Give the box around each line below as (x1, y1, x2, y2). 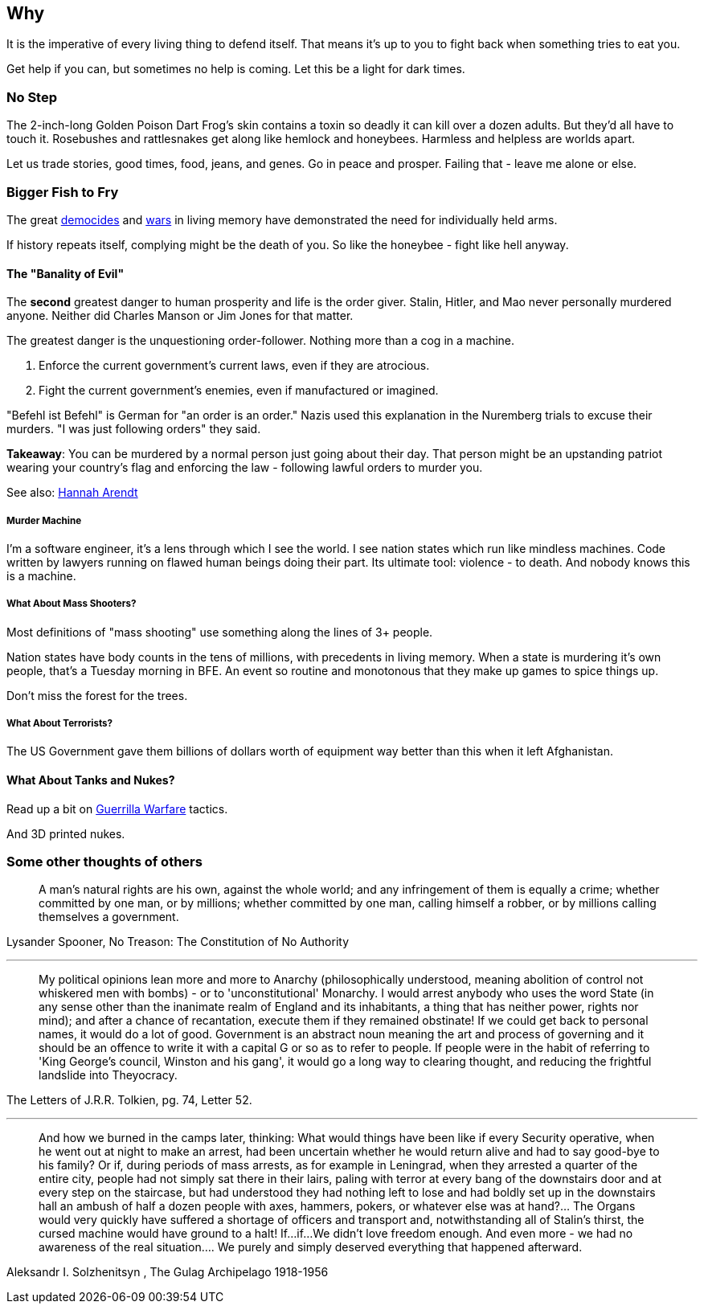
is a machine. (6, 568, 76, 583)
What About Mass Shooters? (6, 598, 137, 610)
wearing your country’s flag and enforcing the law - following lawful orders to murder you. (6, 461, 483, 475)
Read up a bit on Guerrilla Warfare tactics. (6, 801, 228, 816)
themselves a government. (39, 910, 179, 924)
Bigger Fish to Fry (6, 183, 119, 200)
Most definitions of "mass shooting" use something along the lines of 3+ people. (6, 624, 433, 639)
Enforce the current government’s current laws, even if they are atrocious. (39, 358, 430, 373)
